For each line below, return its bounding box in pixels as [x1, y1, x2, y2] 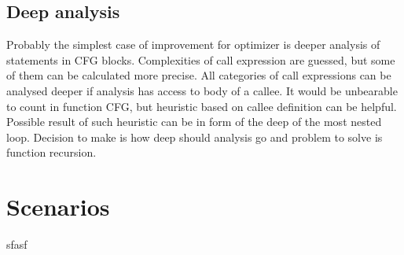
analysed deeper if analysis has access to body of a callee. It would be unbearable [6, 82, 398, 98]
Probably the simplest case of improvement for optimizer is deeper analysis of [6, 36, 380, 53]
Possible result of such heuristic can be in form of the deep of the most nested [6, 113, 382, 130]
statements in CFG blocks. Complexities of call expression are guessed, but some [6, 51, 395, 68]
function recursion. [6, 144, 97, 161]
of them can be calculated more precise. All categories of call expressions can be [6, 67, 391, 83]
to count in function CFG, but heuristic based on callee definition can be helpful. [6, 98, 397, 114]
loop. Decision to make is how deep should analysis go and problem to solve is [6, 128, 383, 145]
